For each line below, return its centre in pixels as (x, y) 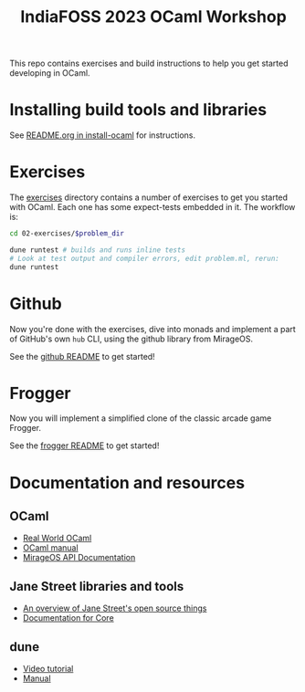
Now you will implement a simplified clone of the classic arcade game (141, 418)
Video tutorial (48, 669)
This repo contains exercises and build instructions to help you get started (149, 63)
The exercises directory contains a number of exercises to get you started (149, 197)
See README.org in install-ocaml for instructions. (103, 135)
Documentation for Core (68, 618)
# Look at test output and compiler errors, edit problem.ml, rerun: (145, 258)
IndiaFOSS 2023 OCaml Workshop (153, 17)
